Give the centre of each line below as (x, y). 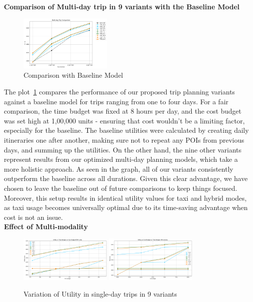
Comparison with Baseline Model (73, 75)
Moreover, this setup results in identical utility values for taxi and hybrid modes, (125, 197)
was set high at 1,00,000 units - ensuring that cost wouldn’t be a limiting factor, (125, 120)
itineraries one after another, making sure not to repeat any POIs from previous (124, 140)
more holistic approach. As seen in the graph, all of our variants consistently (119, 168)
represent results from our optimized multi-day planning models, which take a (121, 159)
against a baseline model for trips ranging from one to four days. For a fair (116, 101)
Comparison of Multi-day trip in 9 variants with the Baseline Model (122, 6)
